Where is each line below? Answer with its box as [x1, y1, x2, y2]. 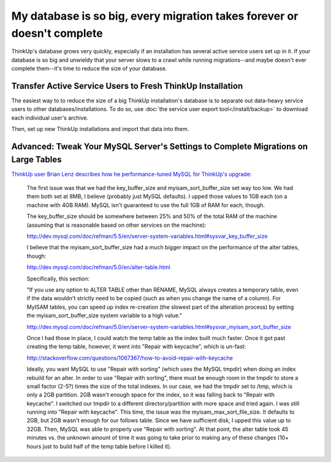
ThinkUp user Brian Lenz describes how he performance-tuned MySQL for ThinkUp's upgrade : [11, 170, 252, 178]
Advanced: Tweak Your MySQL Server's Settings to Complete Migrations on [11, 142, 308, 152]
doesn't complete [11, 26, 104, 40]
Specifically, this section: [26, 275, 90, 282]
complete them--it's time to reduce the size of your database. [11, 65, 167, 72]
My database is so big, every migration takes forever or [11, 9, 299, 23]
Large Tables [11, 154, 62, 165]
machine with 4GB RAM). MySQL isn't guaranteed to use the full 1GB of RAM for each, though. [26, 201, 265, 208]
